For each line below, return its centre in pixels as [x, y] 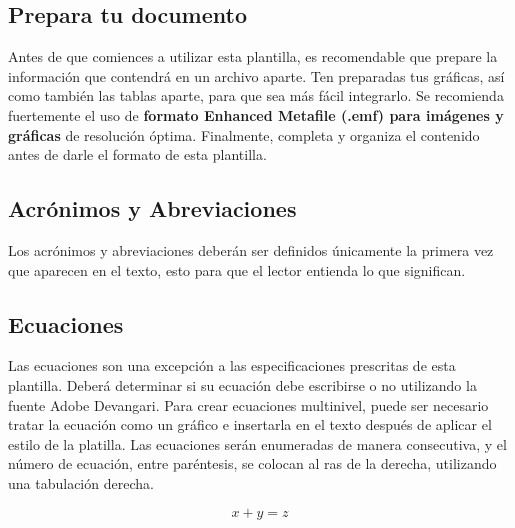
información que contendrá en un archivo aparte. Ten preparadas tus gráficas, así [256, 75]
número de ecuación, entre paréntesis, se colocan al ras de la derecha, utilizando [252, 463]
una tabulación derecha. [81, 482]
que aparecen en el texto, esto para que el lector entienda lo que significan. [237, 269]
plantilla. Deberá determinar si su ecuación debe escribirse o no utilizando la [242, 384]
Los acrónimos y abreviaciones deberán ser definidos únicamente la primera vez [251, 249]
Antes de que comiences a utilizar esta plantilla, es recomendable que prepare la [253, 56]
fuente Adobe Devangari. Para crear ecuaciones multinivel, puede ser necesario [248, 404]
